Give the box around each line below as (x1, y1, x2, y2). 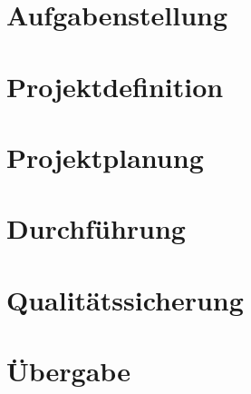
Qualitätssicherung (6, 281, 244, 318)
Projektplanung (6, 138, 204, 175)
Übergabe (6, 352, 130, 389)
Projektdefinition (6, 67, 224, 104)
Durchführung (6, 210, 186, 247)
